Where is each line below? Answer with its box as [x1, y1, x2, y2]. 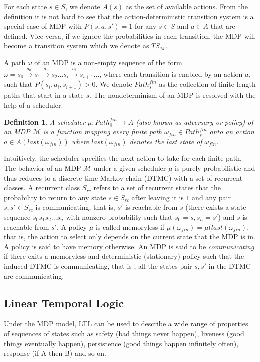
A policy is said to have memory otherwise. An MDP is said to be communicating [4, 241, 254, 251]
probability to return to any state [4, 192, 106, 202]
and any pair [192, 192, 231, 202]
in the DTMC [208, 260, 251, 271]
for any [134, 21, 157, 31]
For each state [4, 1, 47, 11]
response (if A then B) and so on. [4, 348, 107, 358]
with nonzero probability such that [66, 211, 173, 222]
